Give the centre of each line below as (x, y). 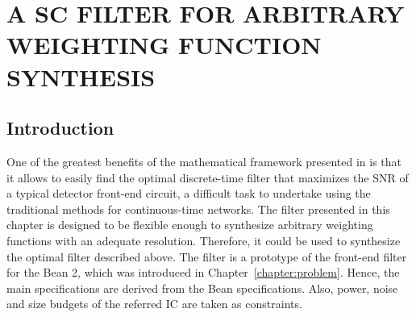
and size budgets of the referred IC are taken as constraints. (154, 304)
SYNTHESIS (81, 76)
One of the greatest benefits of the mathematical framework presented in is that (204, 161)
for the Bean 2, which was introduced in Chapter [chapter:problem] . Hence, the (203, 272)
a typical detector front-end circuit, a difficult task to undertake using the (189, 193)
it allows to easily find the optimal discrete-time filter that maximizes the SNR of (208, 177)
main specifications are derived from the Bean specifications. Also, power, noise (202, 288)
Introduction (60, 128)
